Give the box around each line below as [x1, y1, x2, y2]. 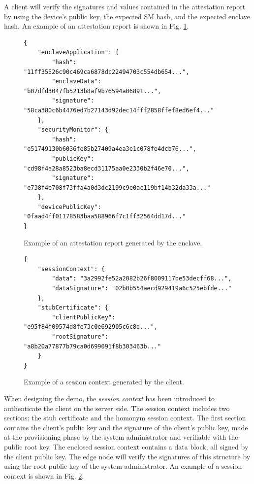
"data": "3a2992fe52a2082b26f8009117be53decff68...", [52, 275, 232, 282]
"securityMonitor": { [37, 126, 108, 134]
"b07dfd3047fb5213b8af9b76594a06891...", [24, 87, 161, 95]
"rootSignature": [52, 333, 108, 340]
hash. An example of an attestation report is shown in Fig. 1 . [4, 21, 189, 31]
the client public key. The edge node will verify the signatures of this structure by [4, 451, 251, 461]
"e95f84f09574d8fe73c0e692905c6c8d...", [24, 323, 158, 331]
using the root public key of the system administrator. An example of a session [4, 461, 242, 471]
